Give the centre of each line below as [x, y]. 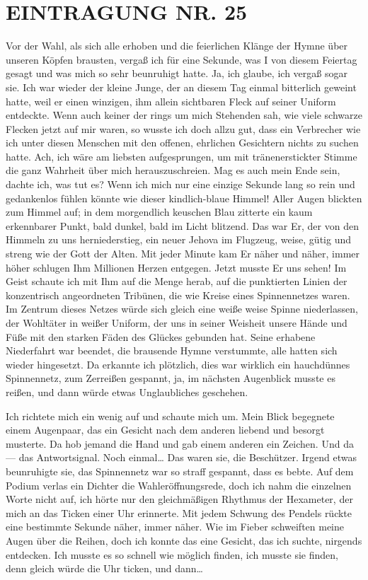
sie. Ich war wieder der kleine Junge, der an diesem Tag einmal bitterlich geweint [181, 87]
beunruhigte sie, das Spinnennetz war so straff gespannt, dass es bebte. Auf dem [180, 471]
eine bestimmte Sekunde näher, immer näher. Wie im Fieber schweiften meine [175, 527]
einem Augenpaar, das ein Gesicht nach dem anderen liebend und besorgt [165, 430]
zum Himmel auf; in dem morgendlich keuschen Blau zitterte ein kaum [159, 212]
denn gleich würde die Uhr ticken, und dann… [104, 568]
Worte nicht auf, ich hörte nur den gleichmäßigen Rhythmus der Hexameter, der [179, 499]
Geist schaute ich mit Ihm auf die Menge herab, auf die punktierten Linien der [177, 281]
